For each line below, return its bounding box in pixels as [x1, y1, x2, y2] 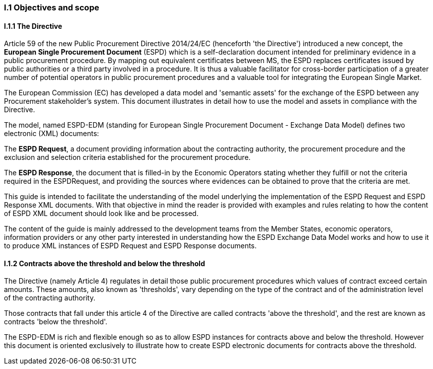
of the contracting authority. [4, 294, 95, 302]
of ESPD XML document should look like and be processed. [4, 209, 199, 218]
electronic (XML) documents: [4, 129, 99, 138]
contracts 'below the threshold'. [4, 317, 108, 326]
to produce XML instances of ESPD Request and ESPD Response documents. [4, 241, 257, 250]
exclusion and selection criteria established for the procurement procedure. [4, 153, 251, 162]
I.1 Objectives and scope [4, 2, 99, 12]
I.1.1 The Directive [4, 21, 63, 30]
